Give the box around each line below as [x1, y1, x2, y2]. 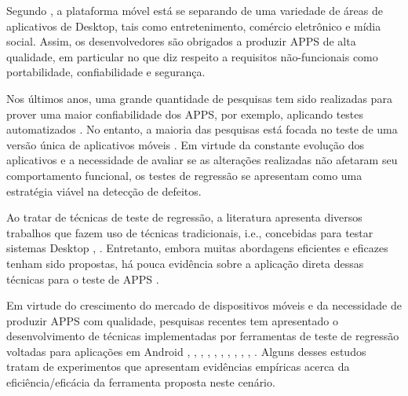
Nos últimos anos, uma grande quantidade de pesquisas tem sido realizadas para [6, 90, 392, 106]
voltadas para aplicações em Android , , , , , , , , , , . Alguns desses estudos [6, 343, 366, 359]
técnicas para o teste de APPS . [6, 270, 159, 287]
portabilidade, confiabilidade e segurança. [6, 64, 206, 80]
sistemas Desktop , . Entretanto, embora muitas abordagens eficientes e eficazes [6, 240, 388, 256]
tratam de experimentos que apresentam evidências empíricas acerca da [6, 358, 350, 375]
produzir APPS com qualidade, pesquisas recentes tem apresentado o [6, 312, 338, 328]
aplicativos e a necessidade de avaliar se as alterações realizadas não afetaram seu [6, 152, 398, 168]
